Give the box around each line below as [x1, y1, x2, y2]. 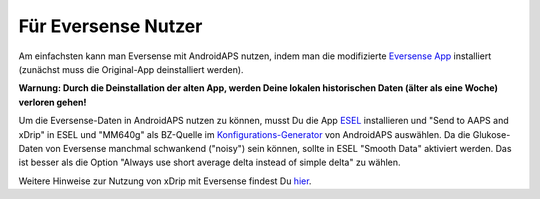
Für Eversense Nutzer [18, 15, 203, 37]
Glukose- [472, 128, 511, 140]
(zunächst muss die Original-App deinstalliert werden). [18, 63, 244, 75]
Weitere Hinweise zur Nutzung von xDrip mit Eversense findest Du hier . [18, 175, 312, 187]
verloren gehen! [18, 96, 87, 108]
